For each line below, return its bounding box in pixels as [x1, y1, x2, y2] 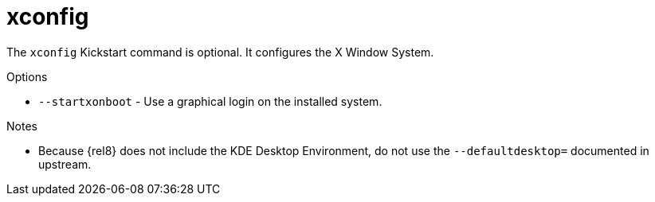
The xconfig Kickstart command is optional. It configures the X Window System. [6, 45, 434, 59]
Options [6, 69, 48, 84]
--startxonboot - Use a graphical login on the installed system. [38, 94, 382, 108]
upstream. [38, 157, 92, 171]
